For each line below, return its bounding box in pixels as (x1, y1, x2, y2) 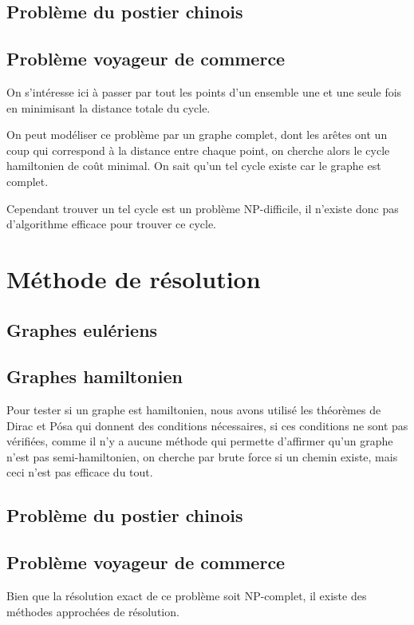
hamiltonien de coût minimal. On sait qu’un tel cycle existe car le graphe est (6, 157, 381, 174)
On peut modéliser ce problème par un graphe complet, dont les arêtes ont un (6, 126, 388, 143)
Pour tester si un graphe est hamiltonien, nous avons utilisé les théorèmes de (6, 402, 381, 418)
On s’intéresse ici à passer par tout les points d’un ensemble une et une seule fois (6, 83, 402, 100)
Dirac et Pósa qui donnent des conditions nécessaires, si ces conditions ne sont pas (6, 417, 408, 433)
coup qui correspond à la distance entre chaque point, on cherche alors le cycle (6, 141, 390, 158)
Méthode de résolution (6, 262, 261, 295)
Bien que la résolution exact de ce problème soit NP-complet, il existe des (6, 587, 367, 604)
